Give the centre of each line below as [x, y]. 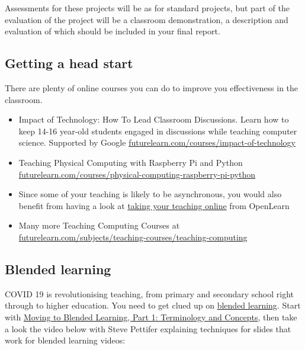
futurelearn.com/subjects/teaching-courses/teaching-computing [133, 237]
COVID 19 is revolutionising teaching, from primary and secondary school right [150, 293]
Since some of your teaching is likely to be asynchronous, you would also [150, 194]
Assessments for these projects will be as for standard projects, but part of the [147, 8]
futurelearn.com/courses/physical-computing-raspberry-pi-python [137, 174]
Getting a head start [69, 63]
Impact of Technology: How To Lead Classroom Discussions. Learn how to [154, 119]
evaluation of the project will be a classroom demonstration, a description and [147, 19]
